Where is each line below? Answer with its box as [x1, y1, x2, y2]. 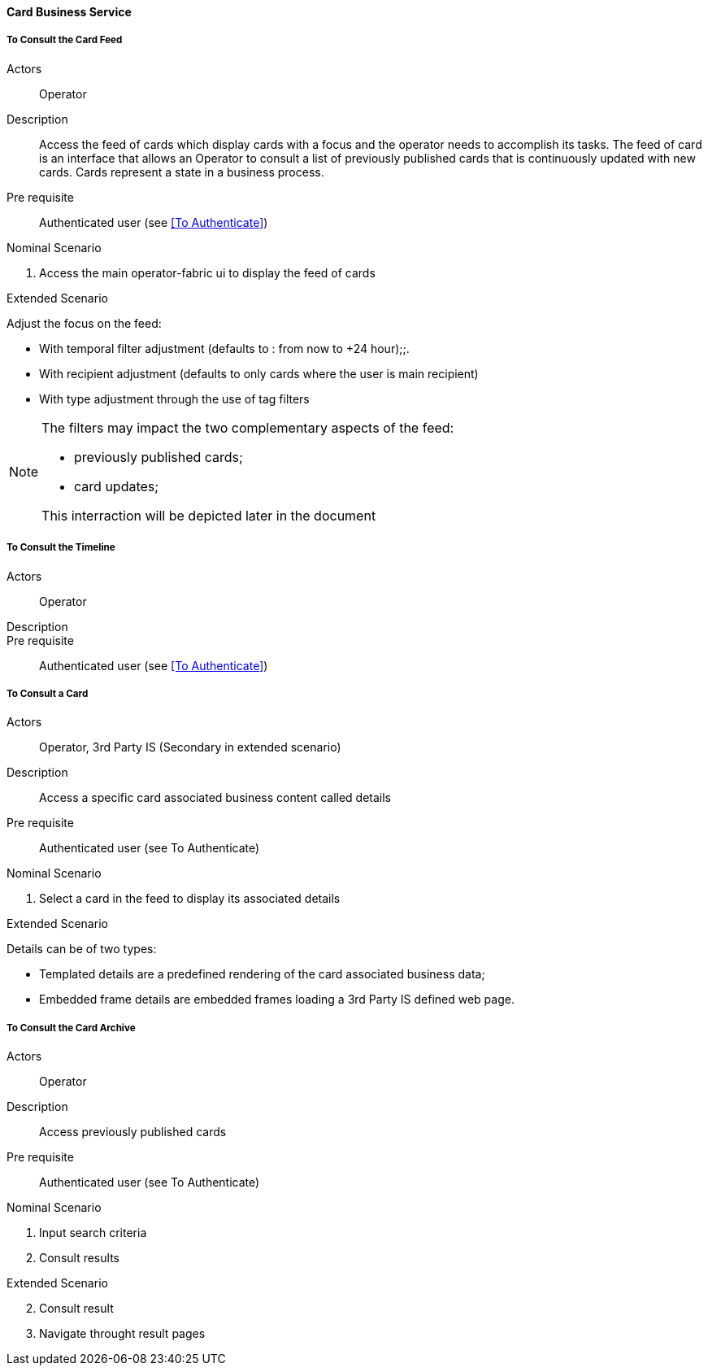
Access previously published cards [39, 1125, 227, 1139]
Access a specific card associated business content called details [39, 791, 392, 805]
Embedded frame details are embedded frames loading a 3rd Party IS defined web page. [39, 992, 515, 1007]
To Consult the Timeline [7, 542, 115, 554]
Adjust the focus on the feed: [7, 316, 162, 330]
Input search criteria [39, 1226, 147, 1240]
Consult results [39, 1251, 119, 1265]
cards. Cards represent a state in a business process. [39, 164, 324, 179]
